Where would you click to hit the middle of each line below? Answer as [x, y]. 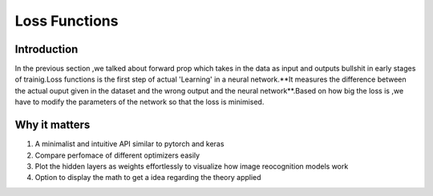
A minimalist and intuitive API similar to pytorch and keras [129, 144]
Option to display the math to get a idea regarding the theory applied [148, 178]
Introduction [47, 49]
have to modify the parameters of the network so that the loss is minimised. [140, 102]
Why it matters [53, 125]
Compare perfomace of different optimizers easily [117, 155]
